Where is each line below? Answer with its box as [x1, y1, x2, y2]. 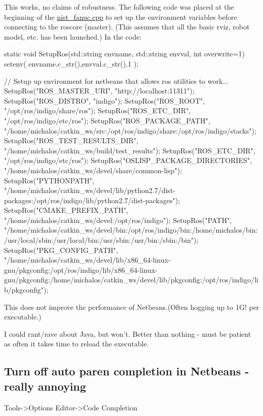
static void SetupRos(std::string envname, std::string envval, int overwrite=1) [4, 48, 245, 59]
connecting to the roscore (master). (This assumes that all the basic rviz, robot [4, 21, 250, 32]
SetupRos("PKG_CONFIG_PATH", [4, 244, 118, 255]
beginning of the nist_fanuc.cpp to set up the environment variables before [4, 11, 237, 22]
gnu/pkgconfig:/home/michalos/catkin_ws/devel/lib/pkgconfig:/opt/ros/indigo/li [4, 274, 259, 285]
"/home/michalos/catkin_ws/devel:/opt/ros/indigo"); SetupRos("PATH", [4, 214, 232, 225]
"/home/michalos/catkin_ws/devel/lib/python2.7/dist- [4, 185, 175, 196]
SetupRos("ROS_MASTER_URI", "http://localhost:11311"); [4, 85, 195, 96]
